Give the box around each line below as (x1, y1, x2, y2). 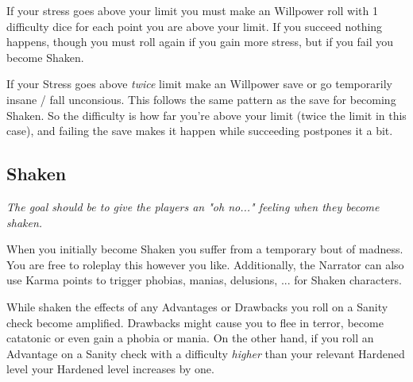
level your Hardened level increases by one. (6, 361, 214, 377)
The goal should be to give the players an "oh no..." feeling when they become (6, 198, 380, 214)
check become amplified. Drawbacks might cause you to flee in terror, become (6, 314, 384, 330)
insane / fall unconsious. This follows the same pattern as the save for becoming (6, 91, 396, 107)
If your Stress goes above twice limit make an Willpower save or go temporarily (6, 75, 392, 92)
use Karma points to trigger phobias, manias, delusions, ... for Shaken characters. (6, 272, 402, 288)
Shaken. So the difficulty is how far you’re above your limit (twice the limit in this (6, 106, 407, 123)
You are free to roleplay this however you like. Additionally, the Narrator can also (6, 256, 404, 272)
